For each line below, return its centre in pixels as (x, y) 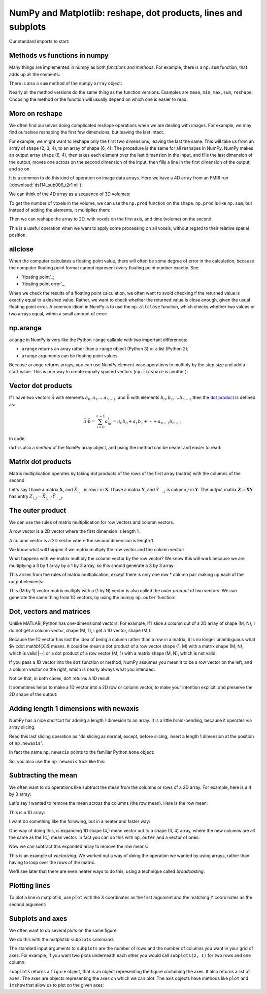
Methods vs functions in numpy (59, 56)
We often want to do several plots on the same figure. (64, 930)
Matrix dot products (40, 461)
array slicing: (22, 727)
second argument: (28, 904)
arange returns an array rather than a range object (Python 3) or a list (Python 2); (105, 349)
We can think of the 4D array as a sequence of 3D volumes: (70, 194)
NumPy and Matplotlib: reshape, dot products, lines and (126, 13)
